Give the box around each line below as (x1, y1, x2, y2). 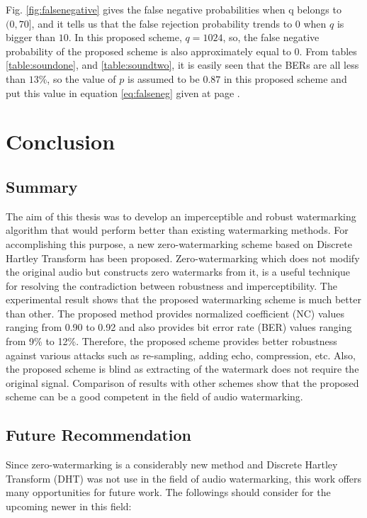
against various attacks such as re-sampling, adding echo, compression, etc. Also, (6, 347, 356, 362)
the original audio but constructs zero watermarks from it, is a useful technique (6, 264, 350, 279)
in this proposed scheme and (223, 71, 347, 86)
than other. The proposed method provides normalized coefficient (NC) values (6, 305, 344, 320)
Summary (6, 175, 78, 197)
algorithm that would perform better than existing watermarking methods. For (6, 223, 349, 237)
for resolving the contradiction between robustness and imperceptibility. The (6, 278, 337, 293)
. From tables (299, 43, 357, 58)
